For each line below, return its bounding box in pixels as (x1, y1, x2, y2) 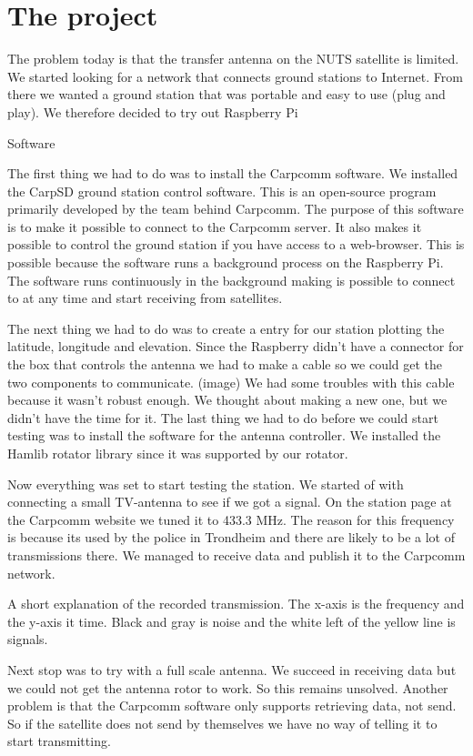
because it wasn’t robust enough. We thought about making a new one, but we (7, 390, 448, 409)
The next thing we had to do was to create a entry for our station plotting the (7, 318, 445, 338)
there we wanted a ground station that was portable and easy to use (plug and (7, 85, 446, 104)
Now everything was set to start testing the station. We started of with (7, 474, 404, 493)
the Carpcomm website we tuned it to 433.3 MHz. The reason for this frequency (7, 509, 455, 529)
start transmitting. (7, 731, 111, 751)
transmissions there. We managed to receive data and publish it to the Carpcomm (7, 545, 466, 564)
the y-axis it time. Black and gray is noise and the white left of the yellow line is (7, 611, 456, 630)
